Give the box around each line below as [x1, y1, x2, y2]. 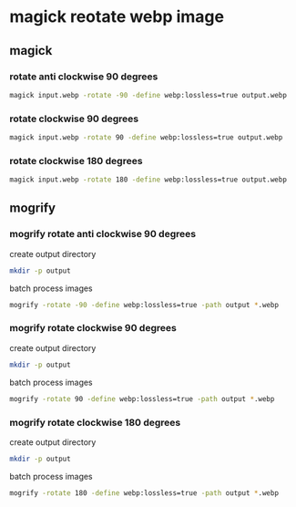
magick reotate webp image [9, 6, 225, 27]
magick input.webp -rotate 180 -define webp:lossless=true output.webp [9, 175, 287, 184]
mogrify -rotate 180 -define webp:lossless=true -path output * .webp [9, 488, 280, 498]
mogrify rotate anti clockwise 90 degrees [9, 228, 197, 241]
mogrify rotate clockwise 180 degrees [9, 416, 181, 429]
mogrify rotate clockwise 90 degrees [9, 322, 178, 335]
